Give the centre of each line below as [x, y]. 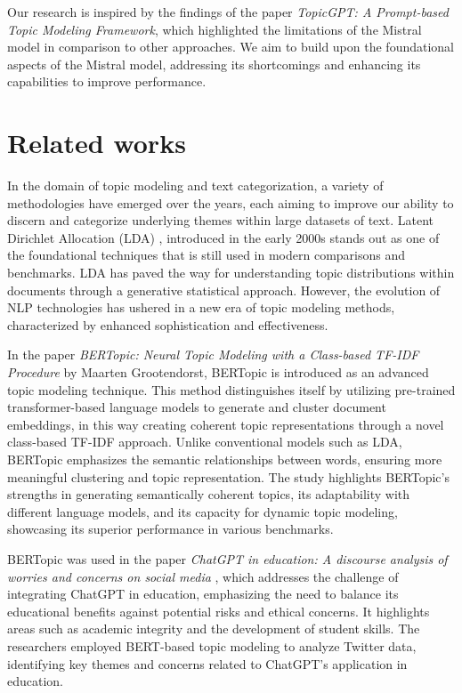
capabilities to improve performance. [107, 81]
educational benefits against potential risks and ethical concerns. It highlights [219, 611]
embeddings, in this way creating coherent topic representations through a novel [226, 424]
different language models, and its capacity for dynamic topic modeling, [203, 511]
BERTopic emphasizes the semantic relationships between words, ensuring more [225, 459]
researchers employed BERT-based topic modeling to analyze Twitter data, [212, 645]
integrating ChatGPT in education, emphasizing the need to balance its [203, 594]
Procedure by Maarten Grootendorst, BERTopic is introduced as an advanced [218, 372]
